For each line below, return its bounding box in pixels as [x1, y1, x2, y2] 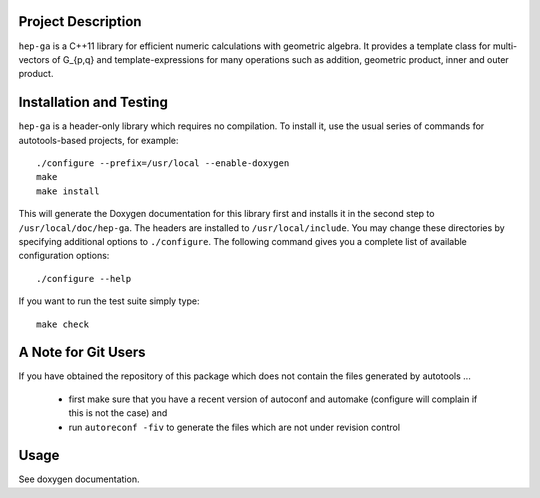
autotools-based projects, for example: [18, 134, 179, 146]
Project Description [18, 13, 142, 30]
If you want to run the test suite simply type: [18, 295, 200, 307]
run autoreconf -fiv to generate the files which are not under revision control [68, 421, 400, 433]
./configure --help [36, 273, 132, 284]
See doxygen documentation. [18, 473, 140, 485]
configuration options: [18, 250, 110, 262]
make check [36, 318, 90, 330]
